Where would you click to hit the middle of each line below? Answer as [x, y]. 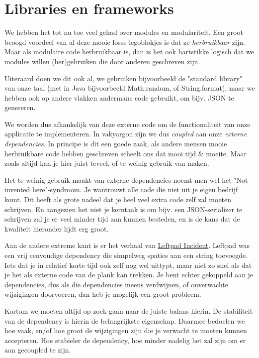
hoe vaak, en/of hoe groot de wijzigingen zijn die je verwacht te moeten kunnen [126, 330]
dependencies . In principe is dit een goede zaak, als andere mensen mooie [116, 144]
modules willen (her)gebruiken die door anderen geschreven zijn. [102, 61]
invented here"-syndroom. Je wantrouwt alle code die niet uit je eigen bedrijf [121, 189]
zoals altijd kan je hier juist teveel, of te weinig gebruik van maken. [107, 163]
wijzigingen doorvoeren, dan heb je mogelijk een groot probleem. [103, 294]
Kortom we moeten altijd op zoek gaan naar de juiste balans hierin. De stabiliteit [129, 310]
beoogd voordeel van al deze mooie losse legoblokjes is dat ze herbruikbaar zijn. [125, 42]
